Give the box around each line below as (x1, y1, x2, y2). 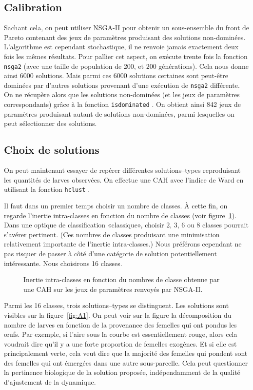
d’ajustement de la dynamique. (4, 377, 96, 387)
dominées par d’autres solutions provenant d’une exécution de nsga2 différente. (4, 80, 240, 90)
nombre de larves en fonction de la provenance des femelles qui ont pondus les (4, 319, 237, 329)
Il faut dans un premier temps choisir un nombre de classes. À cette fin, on (4, 200, 228, 210)
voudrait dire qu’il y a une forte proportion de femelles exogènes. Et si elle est (4, 338, 237, 349)
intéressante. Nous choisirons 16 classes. (4, 258, 122, 268)
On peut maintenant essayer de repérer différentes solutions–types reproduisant (4, 165, 241, 175)
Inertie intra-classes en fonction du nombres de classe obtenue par (23, 274, 220, 285)
